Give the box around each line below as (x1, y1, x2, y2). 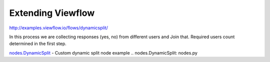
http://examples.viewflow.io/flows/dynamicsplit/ (9, 25, 108, 31)
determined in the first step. (9, 41, 67, 47)
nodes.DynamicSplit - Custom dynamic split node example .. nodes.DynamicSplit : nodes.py (9, 50, 197, 56)
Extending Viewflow (9, 7, 95, 18)
